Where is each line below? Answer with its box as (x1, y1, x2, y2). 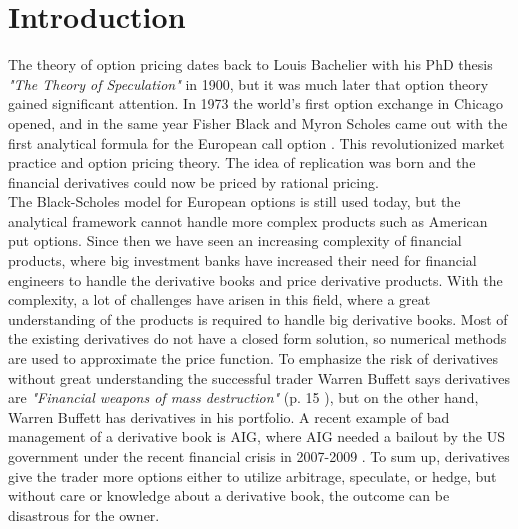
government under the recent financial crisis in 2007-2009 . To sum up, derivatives (8, 446, 510, 466)
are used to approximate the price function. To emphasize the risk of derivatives (8, 348, 499, 369)
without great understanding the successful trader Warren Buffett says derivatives (8, 367, 510, 388)
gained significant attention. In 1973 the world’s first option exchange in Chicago (8, 93, 503, 114)
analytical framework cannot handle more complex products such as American (8, 210, 488, 231)
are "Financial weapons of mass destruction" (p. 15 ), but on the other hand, (8, 387, 479, 408)
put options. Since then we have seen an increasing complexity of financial (8, 230, 462, 251)
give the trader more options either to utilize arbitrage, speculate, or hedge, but (8, 465, 497, 486)
